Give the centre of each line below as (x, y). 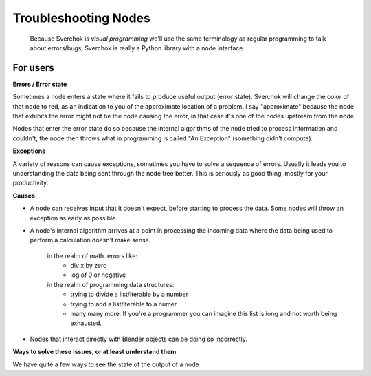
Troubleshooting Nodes (81, 18)
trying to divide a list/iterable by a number (130, 294)
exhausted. (86, 323)
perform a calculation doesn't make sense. (90, 240)
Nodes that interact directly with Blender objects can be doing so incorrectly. (138, 339)
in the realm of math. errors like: (92, 255)
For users (33, 68)
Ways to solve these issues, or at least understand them (94, 352)
